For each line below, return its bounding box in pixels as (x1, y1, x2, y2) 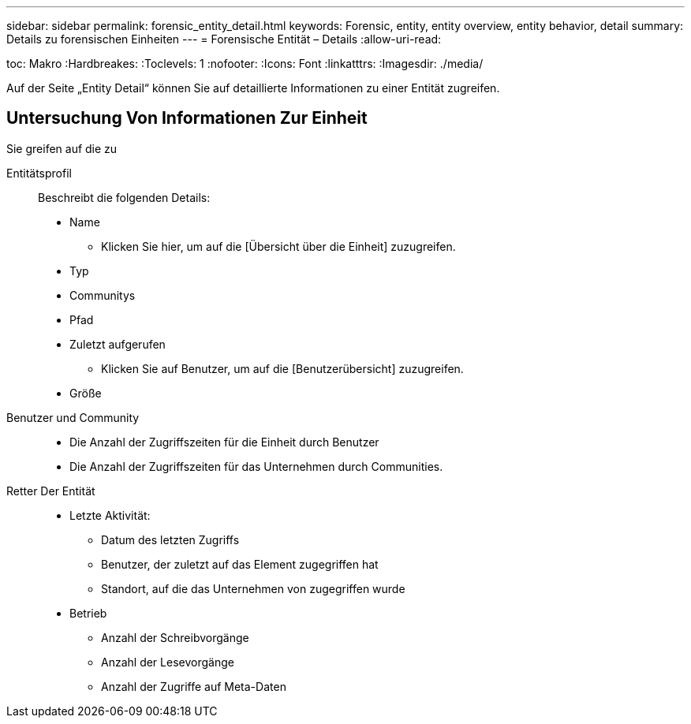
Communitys (69, 288, 136, 302)
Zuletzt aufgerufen (69, 337, 166, 351)
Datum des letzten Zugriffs (101, 532, 240, 547)
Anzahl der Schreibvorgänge (101, 630, 249, 644)
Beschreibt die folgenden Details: (38, 190, 211, 204)
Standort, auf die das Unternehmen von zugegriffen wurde (101, 581, 405, 595)
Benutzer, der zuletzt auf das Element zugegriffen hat (101, 557, 379, 571)
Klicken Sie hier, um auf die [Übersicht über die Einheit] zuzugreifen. (101, 239, 456, 253)
